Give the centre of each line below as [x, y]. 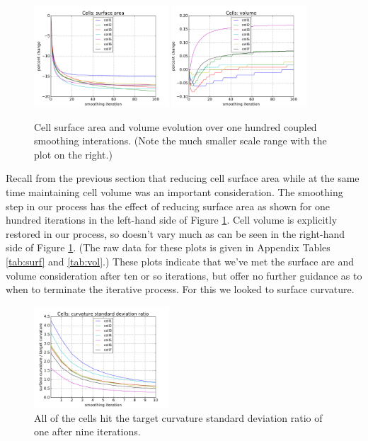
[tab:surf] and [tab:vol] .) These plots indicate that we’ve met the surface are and [180, 262]
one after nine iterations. [87, 431]
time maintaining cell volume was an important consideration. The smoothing [174, 192]
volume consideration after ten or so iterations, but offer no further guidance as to [184, 275]
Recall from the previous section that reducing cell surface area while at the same [183, 178]
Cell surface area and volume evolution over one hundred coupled [176, 126]
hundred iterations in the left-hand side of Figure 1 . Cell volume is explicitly [172, 220]
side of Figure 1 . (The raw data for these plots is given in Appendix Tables [168, 247]
